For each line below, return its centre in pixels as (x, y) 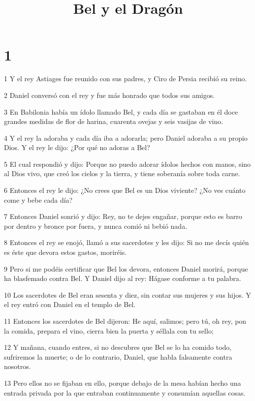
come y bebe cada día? (38, 200)
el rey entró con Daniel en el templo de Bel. (70, 304)
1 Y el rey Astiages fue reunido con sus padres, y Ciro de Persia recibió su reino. (126, 78)
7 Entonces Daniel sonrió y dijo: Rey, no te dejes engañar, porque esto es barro (123, 216)
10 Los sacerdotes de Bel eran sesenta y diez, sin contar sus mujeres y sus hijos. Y (127, 294)
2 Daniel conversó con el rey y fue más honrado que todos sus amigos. (110, 95)
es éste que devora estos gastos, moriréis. (65, 252)
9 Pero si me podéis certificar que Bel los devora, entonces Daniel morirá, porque (126, 268)
